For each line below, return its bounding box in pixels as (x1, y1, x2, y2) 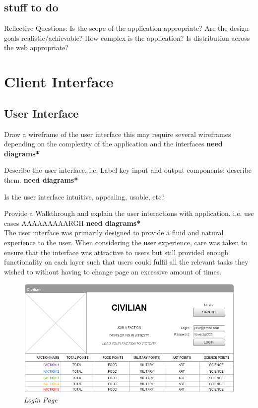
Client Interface (4, 71, 114, 92)
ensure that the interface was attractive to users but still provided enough (4, 247, 229, 257)
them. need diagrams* (4, 174, 78, 185)
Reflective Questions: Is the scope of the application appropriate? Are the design (4, 23, 249, 33)
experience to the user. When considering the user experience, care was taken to (4, 237, 248, 247)
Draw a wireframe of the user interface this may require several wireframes (4, 129, 231, 139)
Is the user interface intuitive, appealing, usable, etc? (4, 191, 165, 202)
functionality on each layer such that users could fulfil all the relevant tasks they (4, 257, 249, 267)
